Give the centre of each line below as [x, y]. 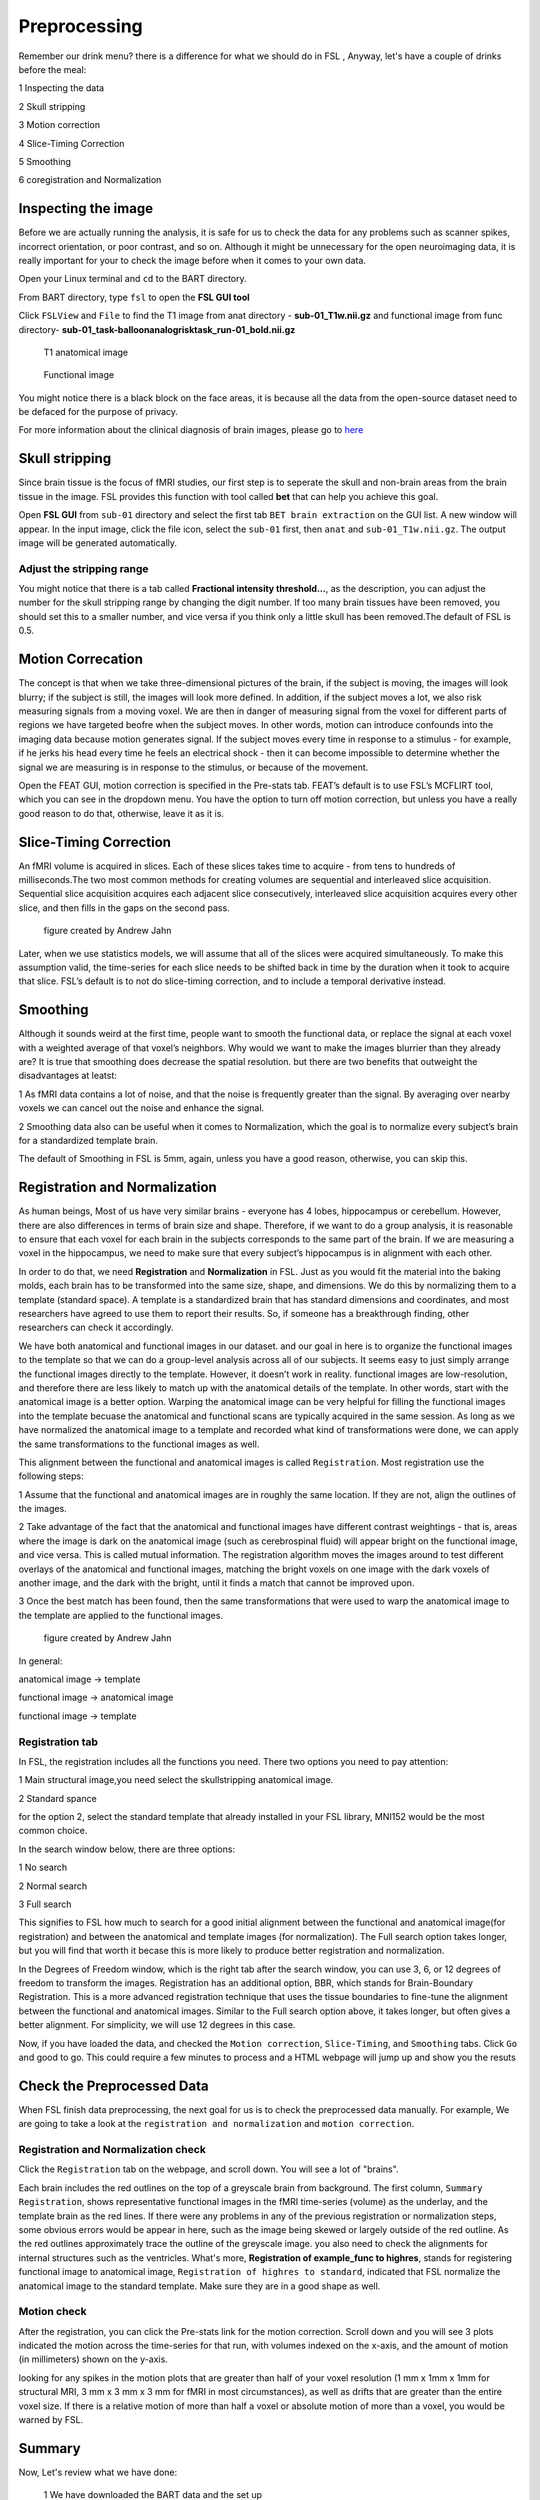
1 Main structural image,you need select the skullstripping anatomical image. [176, 1780]
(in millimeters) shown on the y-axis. [93, 2359]
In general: [40, 1661]
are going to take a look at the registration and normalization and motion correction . [216, 2124]
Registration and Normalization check [112, 2149]
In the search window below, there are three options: [126, 1849]
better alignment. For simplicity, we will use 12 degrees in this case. [157, 2025]
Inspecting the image [86, 208]
